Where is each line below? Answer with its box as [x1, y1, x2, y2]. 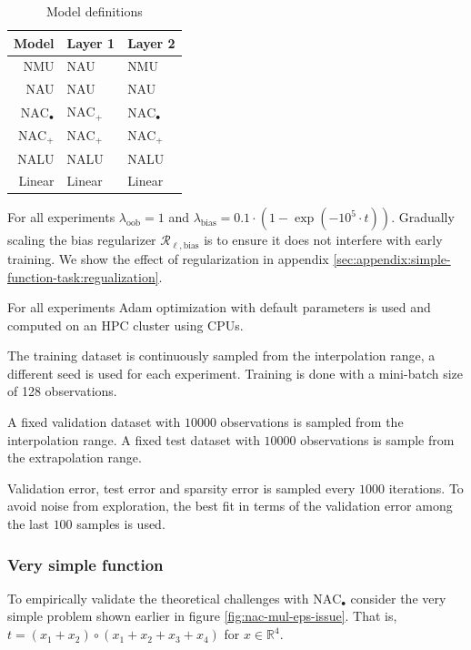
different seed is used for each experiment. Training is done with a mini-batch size [7, 363, 464, 382]
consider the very [350, 588, 446, 607]
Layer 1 [66, 33, 115, 52]
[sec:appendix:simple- [333, 249, 451, 268]
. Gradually [391, 208, 455, 227]
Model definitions [45, 2, 143, 20]
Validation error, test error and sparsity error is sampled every [7, 478, 356, 497]
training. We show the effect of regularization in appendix [7, 249, 329, 268]
